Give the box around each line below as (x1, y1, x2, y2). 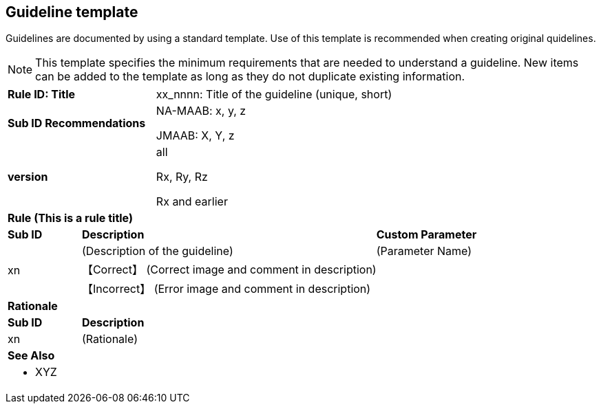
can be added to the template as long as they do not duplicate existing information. (35, 69, 465, 84)
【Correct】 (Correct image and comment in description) (81, 263, 377, 277)
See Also (8, 349, 55, 363)
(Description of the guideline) (81, 244, 233, 258)
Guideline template (6, 3, 138, 21)
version (8, 170, 48, 184)
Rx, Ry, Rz (156, 170, 208, 184)
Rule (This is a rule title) (8, 211, 133, 225)
